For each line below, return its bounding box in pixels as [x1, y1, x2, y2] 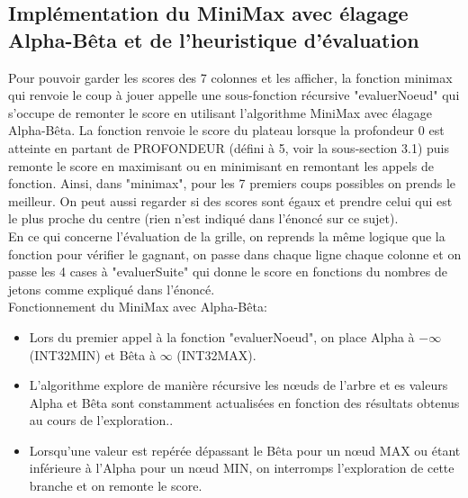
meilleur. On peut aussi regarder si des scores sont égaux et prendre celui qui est [8, 191, 453, 210]
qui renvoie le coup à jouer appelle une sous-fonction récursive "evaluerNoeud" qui [8, 86, 460, 104]
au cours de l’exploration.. [29, 411, 174, 430]
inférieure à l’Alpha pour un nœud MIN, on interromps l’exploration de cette [29, 458, 454, 477]
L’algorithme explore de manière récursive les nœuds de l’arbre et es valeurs [29, 376, 448, 394]
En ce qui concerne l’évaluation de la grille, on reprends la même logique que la [8, 226, 445, 245]
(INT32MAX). [176, 345, 256, 364]
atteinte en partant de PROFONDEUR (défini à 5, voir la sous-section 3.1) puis [8, 138, 449, 157]
